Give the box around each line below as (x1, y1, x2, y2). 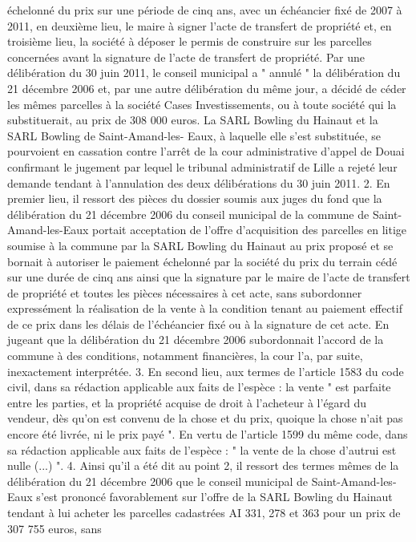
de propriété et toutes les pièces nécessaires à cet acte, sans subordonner (7, 284, 362, 301)
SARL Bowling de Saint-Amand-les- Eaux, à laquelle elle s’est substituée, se (7, 127, 381, 144)
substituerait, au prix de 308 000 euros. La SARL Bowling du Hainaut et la (7, 111, 378, 128)
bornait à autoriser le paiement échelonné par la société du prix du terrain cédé (7, 253, 398, 269)
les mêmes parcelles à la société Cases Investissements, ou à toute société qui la (7, 95, 397, 112)
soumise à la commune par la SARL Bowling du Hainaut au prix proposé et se (7, 237, 394, 253)
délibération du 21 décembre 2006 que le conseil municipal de (7, 472, 309, 489)
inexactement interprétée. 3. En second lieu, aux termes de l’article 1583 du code (7, 362, 404, 379)
